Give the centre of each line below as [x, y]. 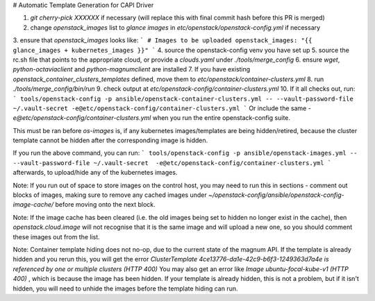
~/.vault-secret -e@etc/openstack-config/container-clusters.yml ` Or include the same [160, 108]
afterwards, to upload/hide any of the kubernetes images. [95, 173]
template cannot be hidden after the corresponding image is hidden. [110, 140]
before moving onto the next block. [105, 205]
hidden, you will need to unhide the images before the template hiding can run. [126, 289]
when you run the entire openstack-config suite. [222, 118]
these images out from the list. [56, 237]
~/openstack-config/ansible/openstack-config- [276, 195]
